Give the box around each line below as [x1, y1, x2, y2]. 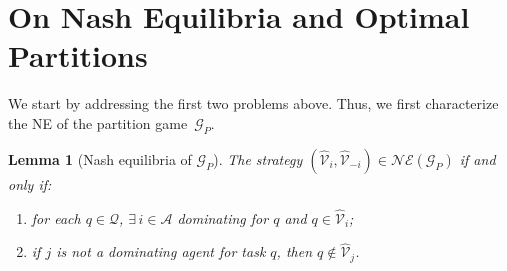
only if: [8, 173, 52, 194]
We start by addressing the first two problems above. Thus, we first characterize [8, 93, 499, 114]
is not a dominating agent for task [56, 241, 266, 262]
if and [459, 148, 496, 169]
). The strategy [213, 148, 303, 169]
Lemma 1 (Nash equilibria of [8, 148, 192, 169]
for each [31, 207, 81, 228]
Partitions [8, 35, 148, 76]
